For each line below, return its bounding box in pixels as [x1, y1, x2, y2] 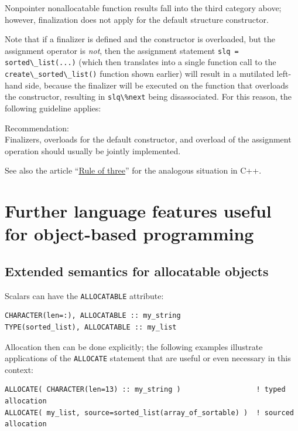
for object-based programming [5, 222, 254, 246]
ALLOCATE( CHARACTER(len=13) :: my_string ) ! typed [5, 385, 286, 394]
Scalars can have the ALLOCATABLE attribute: [5, 289, 164, 301]
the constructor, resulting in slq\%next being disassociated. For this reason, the [5, 90, 292, 103]
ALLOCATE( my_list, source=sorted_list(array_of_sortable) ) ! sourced [5, 408, 294, 417]
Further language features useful [5, 199, 272, 223]
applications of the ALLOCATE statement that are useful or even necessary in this [5, 352, 291, 364]
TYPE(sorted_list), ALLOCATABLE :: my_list [5, 323, 177, 331]
